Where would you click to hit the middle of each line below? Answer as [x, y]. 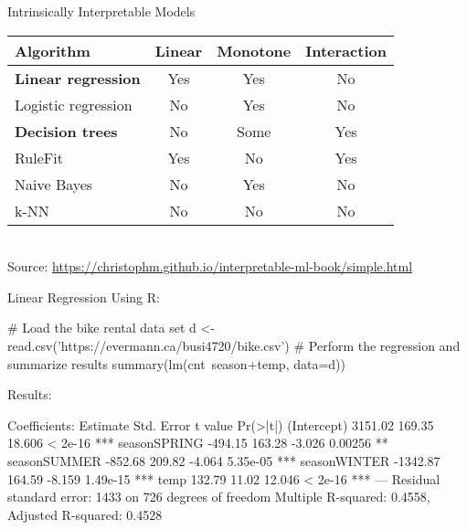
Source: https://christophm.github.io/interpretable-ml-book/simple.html [210, 266]
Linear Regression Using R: [84, 297]
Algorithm [53, 50]
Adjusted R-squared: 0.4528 [85, 514]
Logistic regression [74, 104]
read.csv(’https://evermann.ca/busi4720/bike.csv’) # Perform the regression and [234, 345]
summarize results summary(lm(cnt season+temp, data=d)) [177, 363]
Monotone [254, 50]
